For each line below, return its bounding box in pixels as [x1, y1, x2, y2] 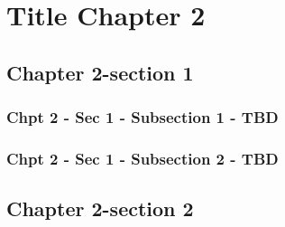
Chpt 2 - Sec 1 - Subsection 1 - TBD [6, 106, 279, 128]
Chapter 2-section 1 [6, 58, 194, 86]
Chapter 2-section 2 [6, 194, 194, 222]
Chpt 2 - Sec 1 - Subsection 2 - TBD [6, 147, 279, 169]
